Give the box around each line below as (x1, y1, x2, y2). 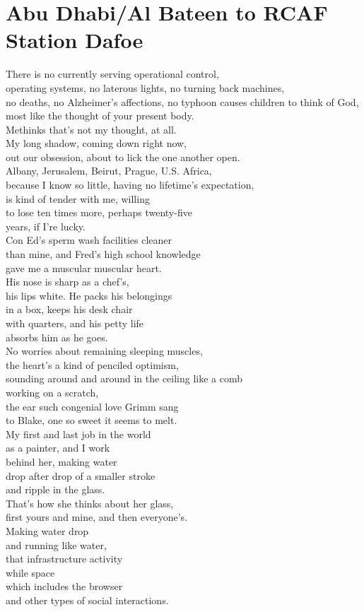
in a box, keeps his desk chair (6, 302, 133, 317)
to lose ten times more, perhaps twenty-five (6, 205, 192, 220)
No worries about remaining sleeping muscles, (6, 343, 203, 358)
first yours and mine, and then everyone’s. (6, 510, 188, 524)
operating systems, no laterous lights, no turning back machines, (6, 80, 285, 95)
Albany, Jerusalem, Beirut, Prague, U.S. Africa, (6, 163, 212, 178)
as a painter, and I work (6, 440, 110, 455)
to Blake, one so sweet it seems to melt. (6, 413, 177, 428)
